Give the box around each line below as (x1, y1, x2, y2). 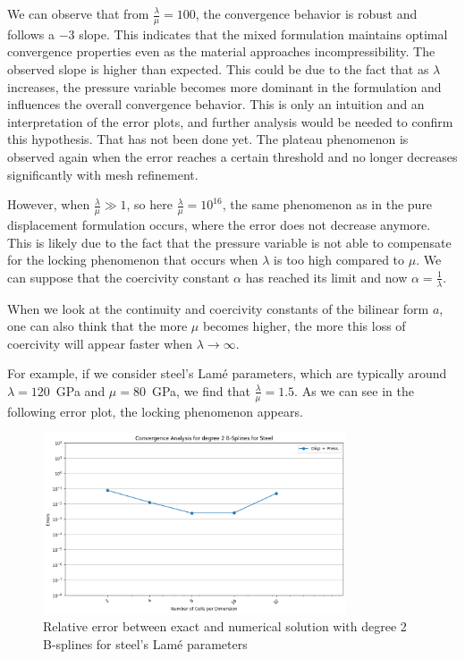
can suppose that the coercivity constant (7, 267, 230, 286)
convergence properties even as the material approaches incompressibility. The (7, 42, 435, 61)
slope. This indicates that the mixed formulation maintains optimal (79, 24, 448, 43)
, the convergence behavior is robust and (195, 4, 418, 22)
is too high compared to (274, 250, 405, 269)
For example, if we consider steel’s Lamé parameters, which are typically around (7, 364, 447, 383)
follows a (7, 24, 55, 43)
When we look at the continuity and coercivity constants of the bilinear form (7, 299, 429, 317)
